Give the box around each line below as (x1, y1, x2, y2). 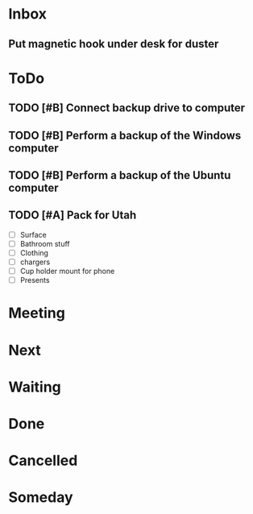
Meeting (8, 304, 66, 322)
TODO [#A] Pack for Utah (8, 209, 137, 222)
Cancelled (8, 452, 78, 470)
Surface (19, 230, 47, 239)
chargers (19, 257, 51, 267)
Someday (8, 488, 74, 507)
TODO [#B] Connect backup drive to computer (8, 102, 246, 115)
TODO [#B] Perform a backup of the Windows (8, 128, 242, 142)
